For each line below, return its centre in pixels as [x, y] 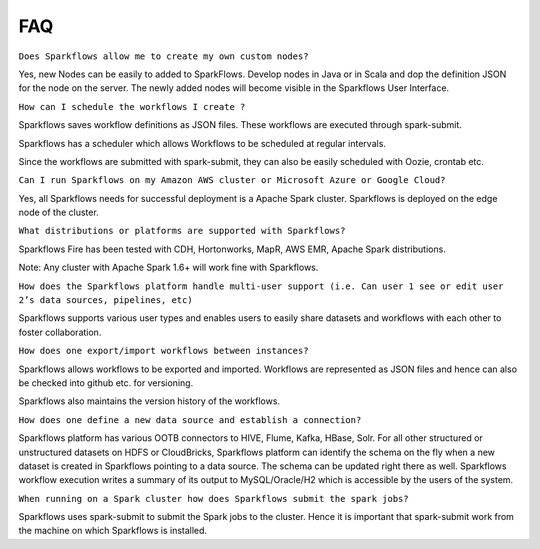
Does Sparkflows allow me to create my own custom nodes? [163, 56]
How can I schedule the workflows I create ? [132, 106]
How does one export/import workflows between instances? [163, 351]
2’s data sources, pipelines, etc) [106, 300]
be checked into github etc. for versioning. [106, 382]
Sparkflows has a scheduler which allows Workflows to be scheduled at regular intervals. [202, 143]
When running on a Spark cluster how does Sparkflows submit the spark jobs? [213, 498]
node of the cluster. [58, 212]
